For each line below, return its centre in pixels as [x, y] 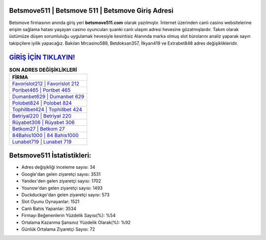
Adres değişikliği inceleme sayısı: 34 [58, 167]
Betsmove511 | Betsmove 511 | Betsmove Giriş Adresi [91, 11]
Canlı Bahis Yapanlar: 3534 [49, 209]
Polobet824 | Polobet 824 [42, 103]
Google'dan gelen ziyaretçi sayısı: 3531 [61, 174]
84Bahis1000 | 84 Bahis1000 [45, 135]
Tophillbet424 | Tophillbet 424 [47, 109]
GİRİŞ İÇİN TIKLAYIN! [42, 57]
